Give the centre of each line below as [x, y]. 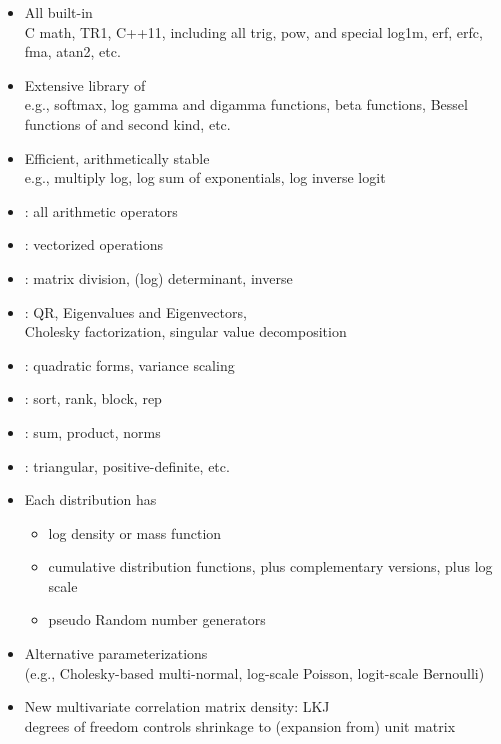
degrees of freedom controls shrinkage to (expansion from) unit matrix [240, 725]
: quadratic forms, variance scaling [129, 364]
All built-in [58, 12]
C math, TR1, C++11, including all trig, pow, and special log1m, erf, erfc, [253, 31]
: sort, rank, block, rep [93, 398]
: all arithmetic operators [101, 210]
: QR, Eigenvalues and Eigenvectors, [135, 311]
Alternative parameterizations [116, 653]
